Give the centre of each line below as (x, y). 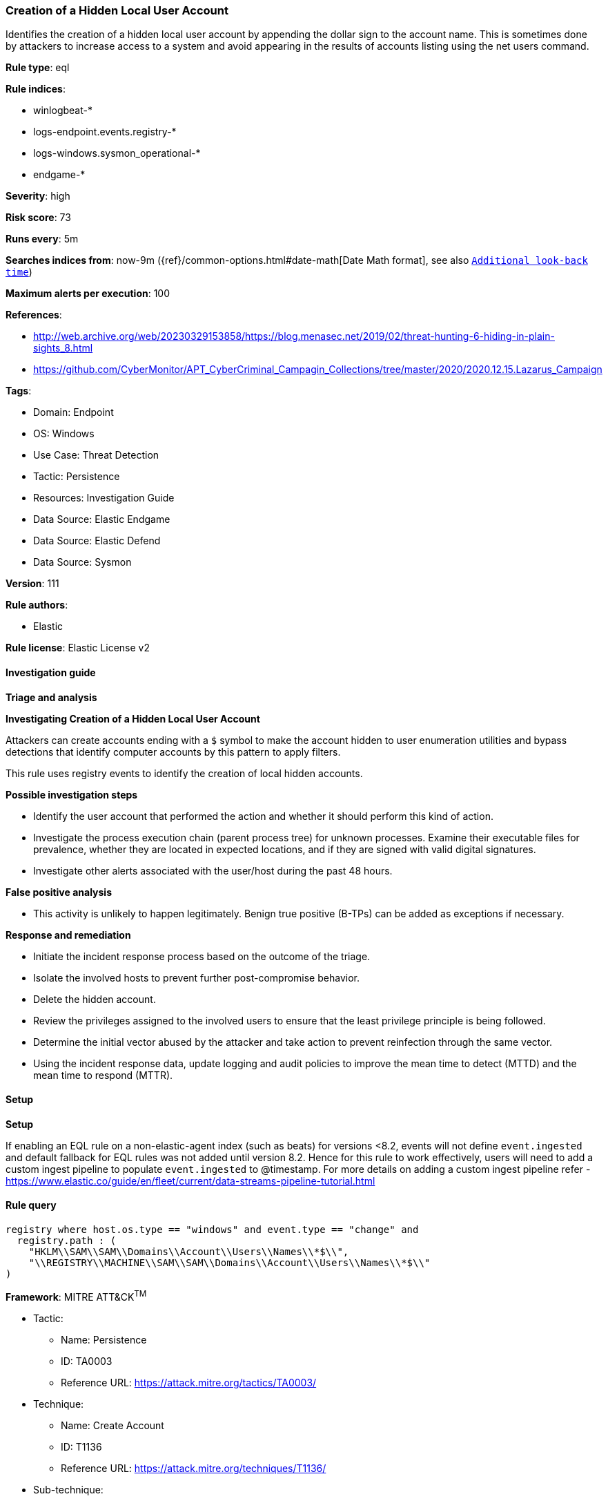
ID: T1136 (81, 1446)
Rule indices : (36, 89)
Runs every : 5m (42, 239)
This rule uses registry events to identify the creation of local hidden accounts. (184, 773)
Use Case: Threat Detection (96, 455)
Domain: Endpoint (73, 412)
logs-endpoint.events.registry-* (105, 132)
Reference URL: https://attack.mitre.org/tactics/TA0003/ (189, 1382)
